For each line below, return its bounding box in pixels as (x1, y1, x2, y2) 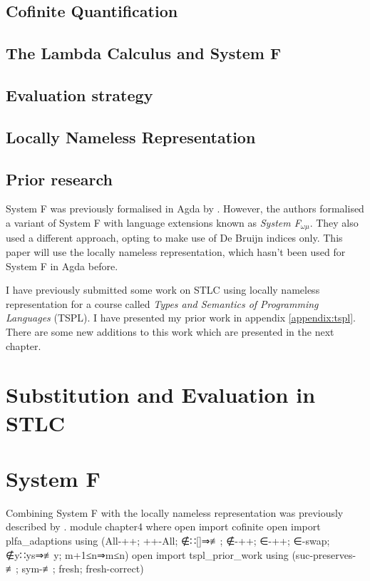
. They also (309, 215, 359, 230)
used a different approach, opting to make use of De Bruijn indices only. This (6, 230, 343, 245)
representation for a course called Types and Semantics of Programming (6, 296, 319, 311)
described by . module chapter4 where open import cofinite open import (6, 519, 321, 534)
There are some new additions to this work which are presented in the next (6, 324, 334, 339)
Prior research (6, 168, 113, 190)
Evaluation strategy (6, 83, 153, 106)
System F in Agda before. (6, 258, 118, 273)
